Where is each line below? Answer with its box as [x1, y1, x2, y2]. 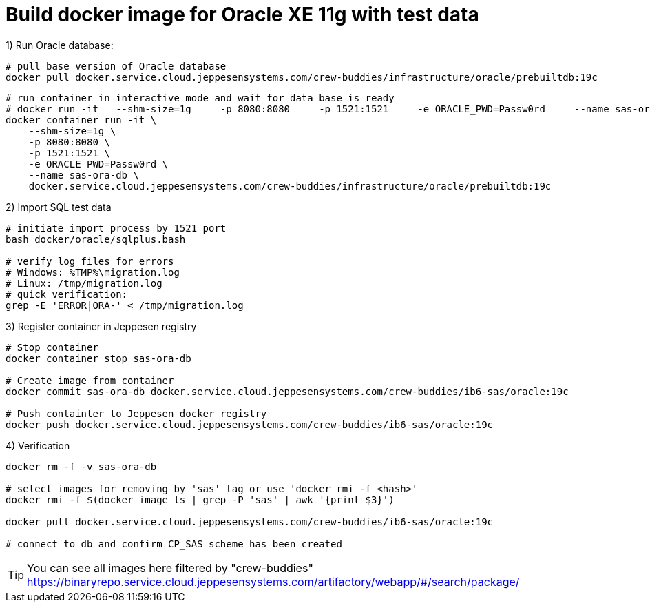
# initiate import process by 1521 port [6, 222, 227, 234]
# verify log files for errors [6, 255, 174, 267]
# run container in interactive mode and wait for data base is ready [6, 92, 395, 103]
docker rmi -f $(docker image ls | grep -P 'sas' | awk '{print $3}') [6, 494, 395, 505]
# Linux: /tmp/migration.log [6, 277, 162, 289]
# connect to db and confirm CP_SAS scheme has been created [6, 538, 342, 549]
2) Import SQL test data [6, 201, 112, 213]
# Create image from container [6, 374, 174, 386]
